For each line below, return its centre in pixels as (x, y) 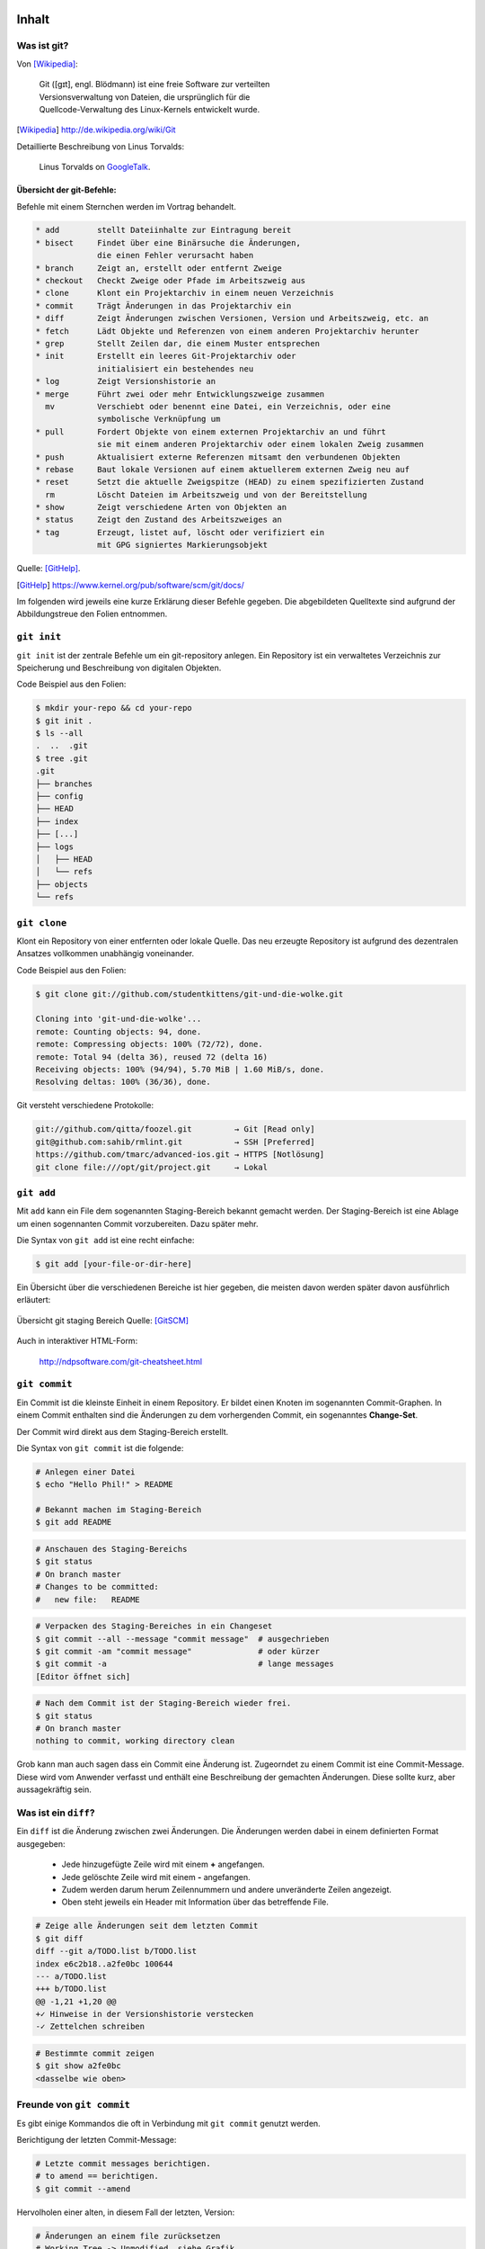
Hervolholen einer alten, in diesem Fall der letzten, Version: (126, 2212)
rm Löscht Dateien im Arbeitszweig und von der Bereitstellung (206, 494)
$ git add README (74, 1522)
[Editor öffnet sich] (83, 1676)
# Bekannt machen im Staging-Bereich (119, 1510)
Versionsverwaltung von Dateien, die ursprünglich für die (145, 97)
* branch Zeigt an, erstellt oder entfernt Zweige (159, 268)
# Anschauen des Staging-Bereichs (111, 1549)
